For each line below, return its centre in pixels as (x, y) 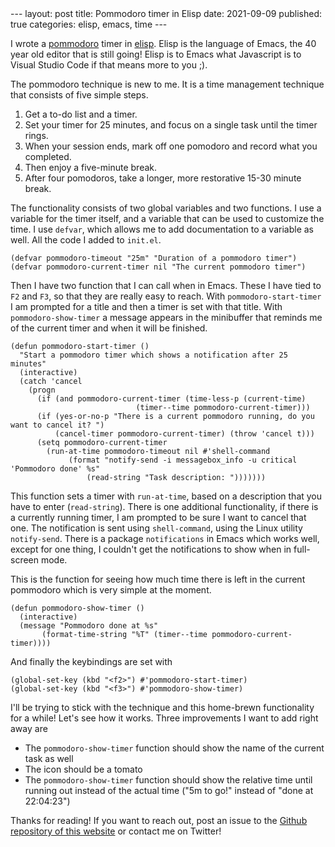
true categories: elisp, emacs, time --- (89, 24)
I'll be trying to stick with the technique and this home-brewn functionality (162, 707)
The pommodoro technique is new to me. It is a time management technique (167, 84)
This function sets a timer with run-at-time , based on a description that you (166, 496)
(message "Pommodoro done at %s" (89, 626)
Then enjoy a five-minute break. (91, 167)
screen (25, 560)
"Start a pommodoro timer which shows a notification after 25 (153, 355)
